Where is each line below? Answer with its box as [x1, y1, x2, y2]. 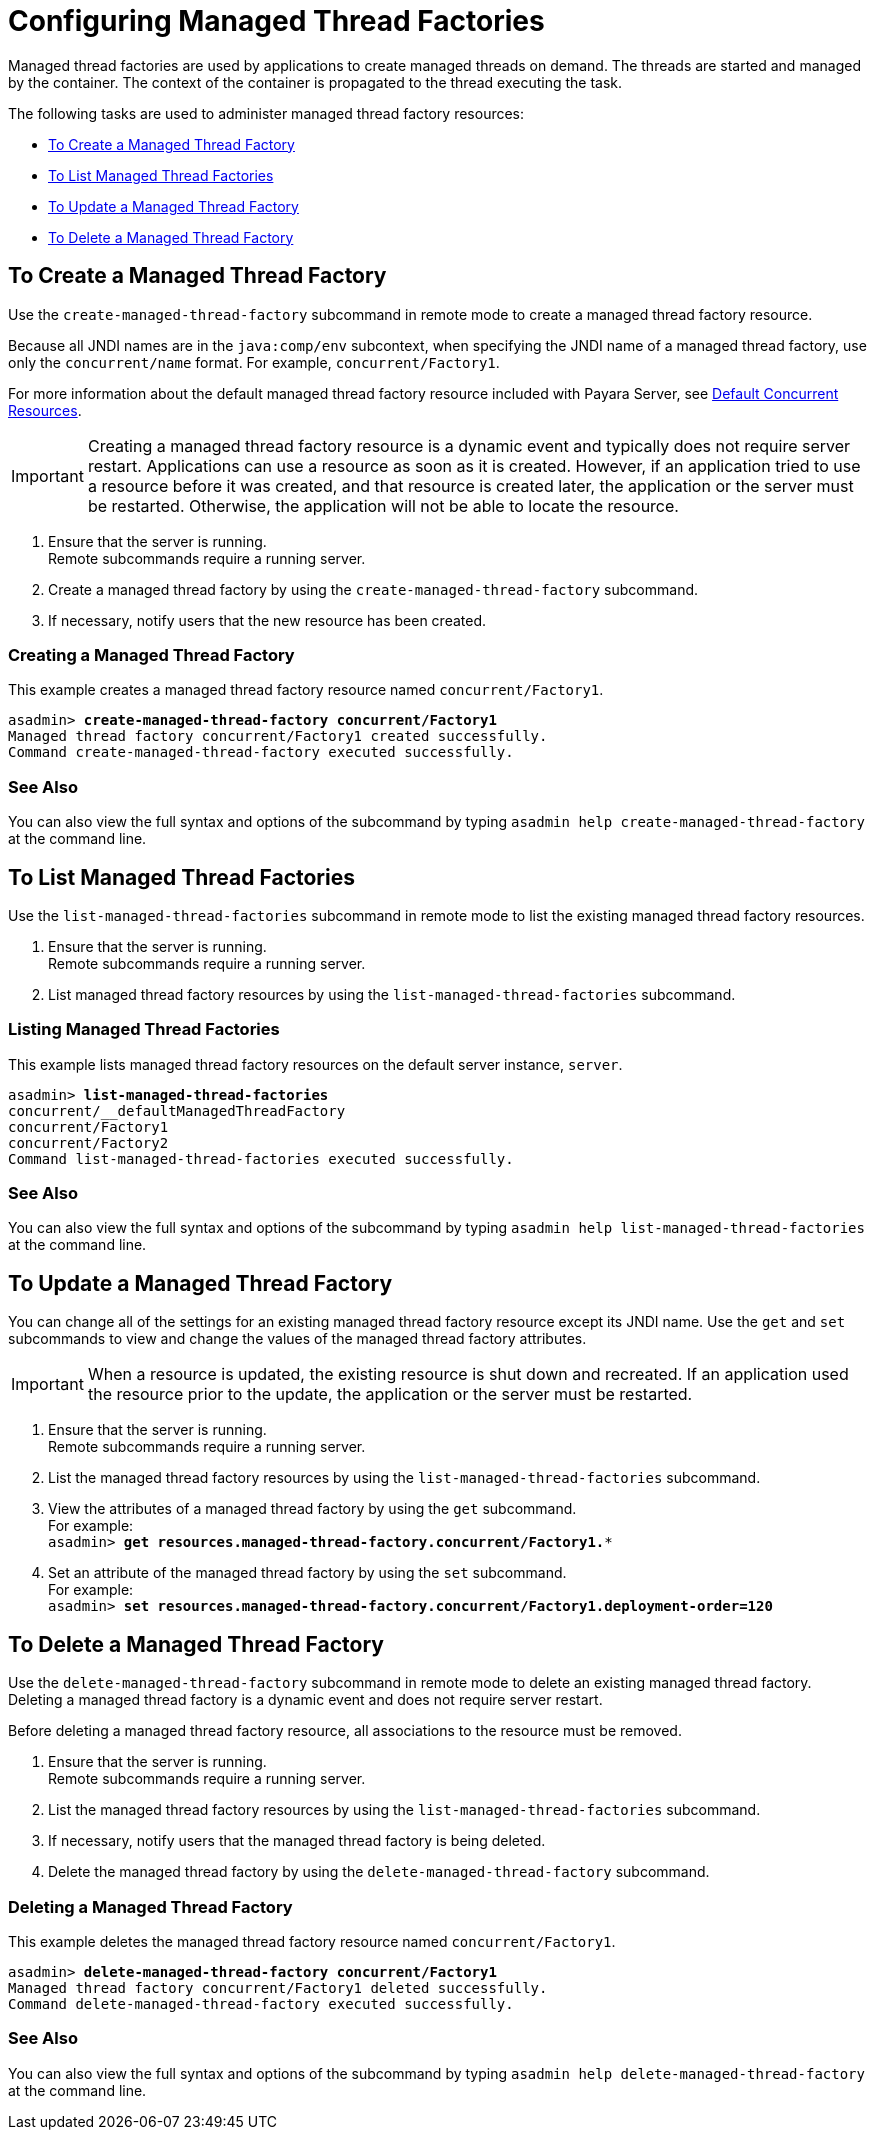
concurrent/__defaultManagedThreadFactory [8, 1102, 346, 1119]
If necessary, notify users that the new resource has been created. [48, 611, 487, 629]
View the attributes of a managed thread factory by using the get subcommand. [48, 1500, 577, 1518]
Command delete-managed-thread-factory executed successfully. [8, 1995, 514, 2012]
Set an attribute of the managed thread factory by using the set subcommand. [48, 1564, 567, 1582]
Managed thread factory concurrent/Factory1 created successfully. [8, 728, 548, 745]
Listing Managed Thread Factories [8, 1019, 280, 1040]
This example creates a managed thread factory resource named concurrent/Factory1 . [8, 681, 604, 699]
